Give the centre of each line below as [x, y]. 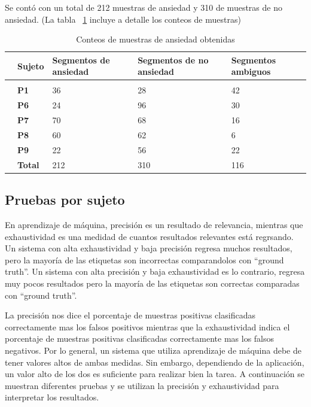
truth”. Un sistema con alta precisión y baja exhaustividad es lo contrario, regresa [155, 271]
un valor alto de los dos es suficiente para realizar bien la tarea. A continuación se [155, 374]
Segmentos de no [173, 60]
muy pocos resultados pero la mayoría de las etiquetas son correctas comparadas [152, 283]
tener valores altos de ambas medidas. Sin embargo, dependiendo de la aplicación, [155, 362]
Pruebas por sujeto [65, 200]
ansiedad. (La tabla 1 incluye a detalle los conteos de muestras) [123, 19]
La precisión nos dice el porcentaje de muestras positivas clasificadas [130, 315]
